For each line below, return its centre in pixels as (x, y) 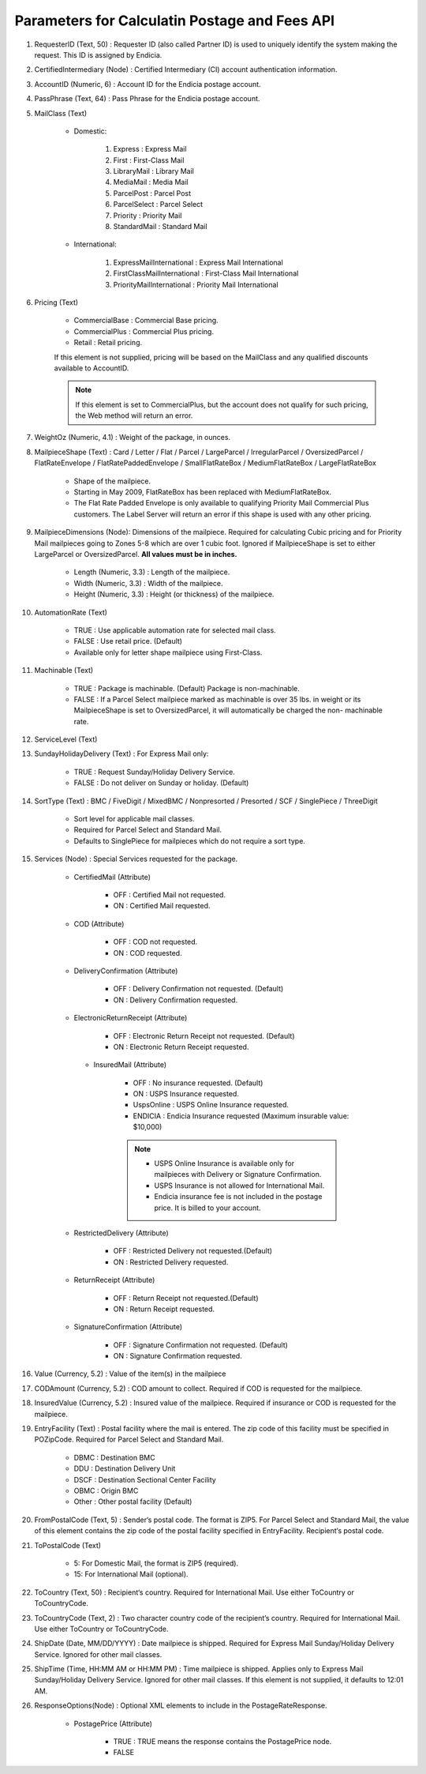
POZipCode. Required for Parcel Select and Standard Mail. (129, 1439)
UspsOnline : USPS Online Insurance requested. (211, 1105)
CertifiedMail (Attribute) (112, 877)
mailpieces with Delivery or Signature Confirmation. (238, 1175)
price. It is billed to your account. (207, 1208)
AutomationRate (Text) (71, 612)
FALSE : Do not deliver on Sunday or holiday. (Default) (161, 783)
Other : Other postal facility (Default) (133, 1502)
